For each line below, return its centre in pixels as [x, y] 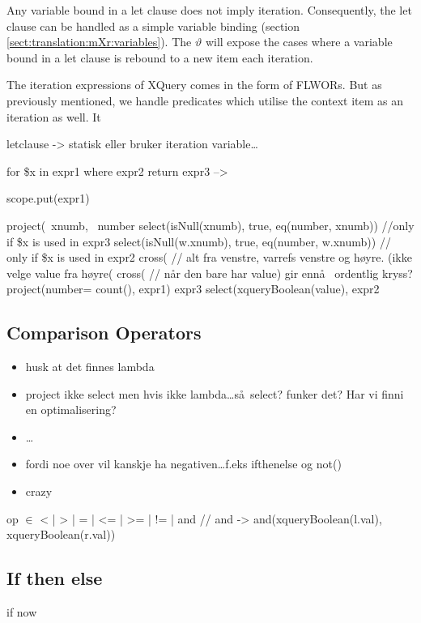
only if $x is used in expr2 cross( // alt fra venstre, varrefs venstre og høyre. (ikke [209, 257]
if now [22, 612]
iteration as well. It [54, 116]
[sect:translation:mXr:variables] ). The [99, 42]
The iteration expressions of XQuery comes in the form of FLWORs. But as [194, 85]
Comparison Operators [104, 333]
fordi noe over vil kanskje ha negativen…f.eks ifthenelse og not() [183, 464]
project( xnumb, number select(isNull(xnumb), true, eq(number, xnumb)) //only [210, 225]
